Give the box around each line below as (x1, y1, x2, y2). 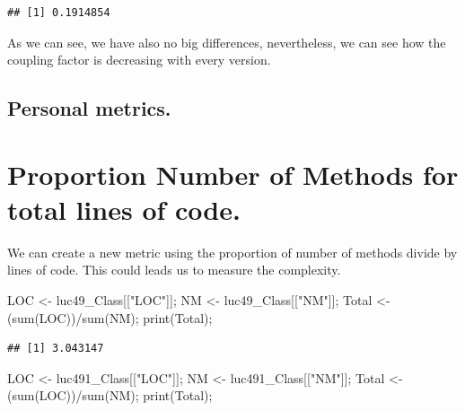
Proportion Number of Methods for (7, 155, 459, 192)
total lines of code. (7, 190, 241, 227)
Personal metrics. (7, 94, 171, 122)
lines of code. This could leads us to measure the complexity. (7, 260, 341, 279)
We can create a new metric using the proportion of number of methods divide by (7, 242, 458, 261)
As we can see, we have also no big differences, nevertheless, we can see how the (7, 32, 446, 51)
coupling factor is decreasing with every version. (7, 50, 271, 69)
